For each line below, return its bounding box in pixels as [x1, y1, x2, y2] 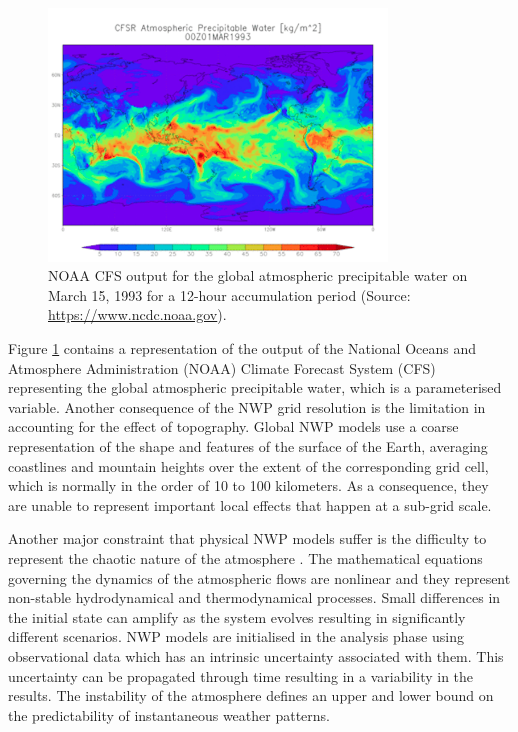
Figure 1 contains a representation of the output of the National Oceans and [8, 338, 477, 359]
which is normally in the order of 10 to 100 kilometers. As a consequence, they [8, 475, 489, 496]
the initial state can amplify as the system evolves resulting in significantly [8, 606, 466, 627]
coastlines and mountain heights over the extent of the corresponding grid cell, [8, 455, 489, 476]
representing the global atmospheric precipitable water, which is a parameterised [8, 377, 502, 398]
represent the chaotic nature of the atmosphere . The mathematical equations [8, 548, 483, 568]
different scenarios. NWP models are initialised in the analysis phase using [8, 626, 464, 647]
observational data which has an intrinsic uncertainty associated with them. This [8, 645, 504, 666]
